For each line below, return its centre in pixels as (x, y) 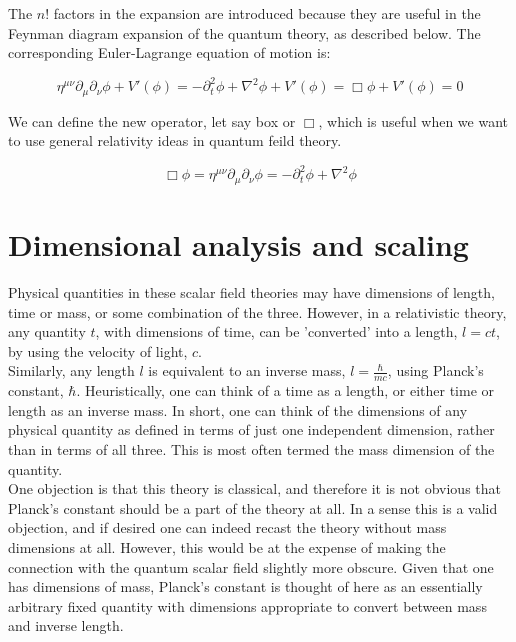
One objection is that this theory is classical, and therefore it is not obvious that (254, 488)
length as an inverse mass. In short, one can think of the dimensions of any (238, 409)
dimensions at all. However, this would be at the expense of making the (227, 546)
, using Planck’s (435, 370)
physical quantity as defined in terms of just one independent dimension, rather (251, 429)
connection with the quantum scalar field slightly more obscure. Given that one (251, 566)
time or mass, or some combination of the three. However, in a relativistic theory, (257, 311)
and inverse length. (66, 625)
